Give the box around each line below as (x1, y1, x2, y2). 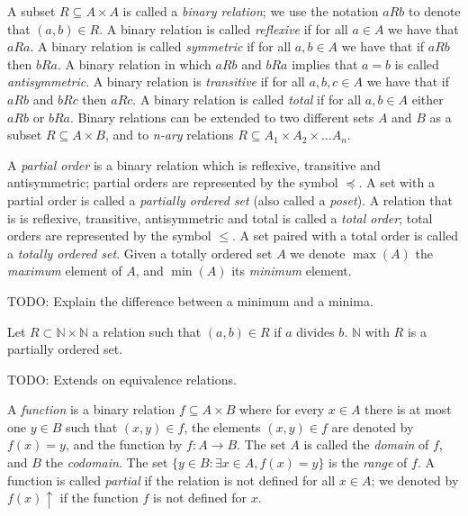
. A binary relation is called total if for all (132, 89, 362, 108)
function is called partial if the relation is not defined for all (7, 470, 336, 489)
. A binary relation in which (57, 54, 211, 73)
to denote (409, 2, 461, 20)
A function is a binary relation (7, 400, 175, 419)
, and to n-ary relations (104, 125, 234, 144)
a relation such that (92, 321, 202, 340)
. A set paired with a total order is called (232, 226, 459, 245)
